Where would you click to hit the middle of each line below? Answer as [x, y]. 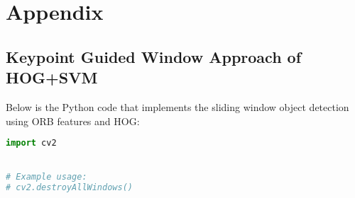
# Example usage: [47, 177]
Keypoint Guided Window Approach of [154, 56]
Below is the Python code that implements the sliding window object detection [177, 106]
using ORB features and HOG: [73, 121]
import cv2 [31, 143]
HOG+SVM [52, 77]
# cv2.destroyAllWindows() [69, 188]
